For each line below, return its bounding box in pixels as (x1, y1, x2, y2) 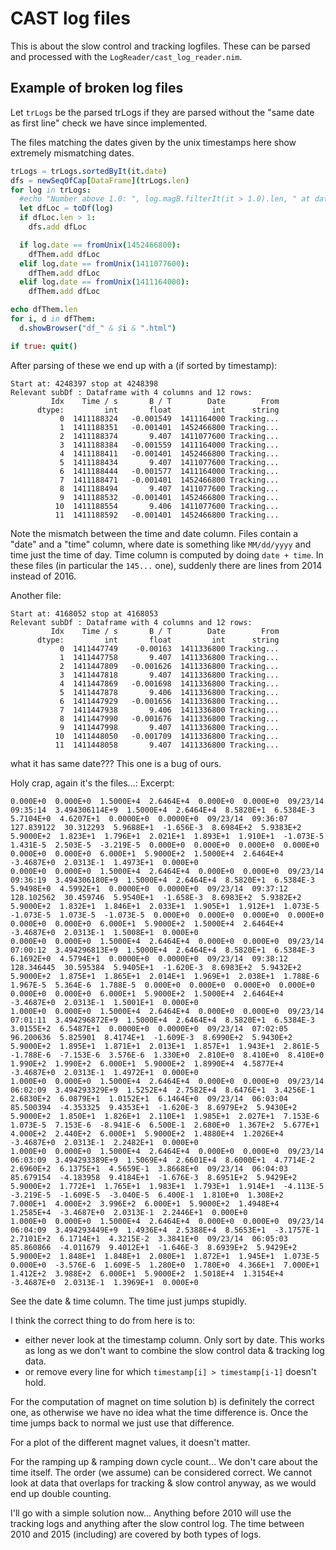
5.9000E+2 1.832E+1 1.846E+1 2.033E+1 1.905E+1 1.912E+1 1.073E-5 (10, 901, 320, 911)
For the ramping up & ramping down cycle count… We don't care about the (10, 1455, 318, 1467)
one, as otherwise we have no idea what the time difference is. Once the (10, 1406, 309, 1418)
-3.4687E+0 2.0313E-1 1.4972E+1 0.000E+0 (10, 1067, 199, 1077)
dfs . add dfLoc (28, 222, 87, 232)
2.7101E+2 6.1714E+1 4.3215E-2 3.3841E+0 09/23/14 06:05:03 (10, 1233, 288, 1244)
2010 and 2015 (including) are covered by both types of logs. (10, 1528, 262, 1540)
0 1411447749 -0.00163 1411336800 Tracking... (59, 643, 280, 654)
